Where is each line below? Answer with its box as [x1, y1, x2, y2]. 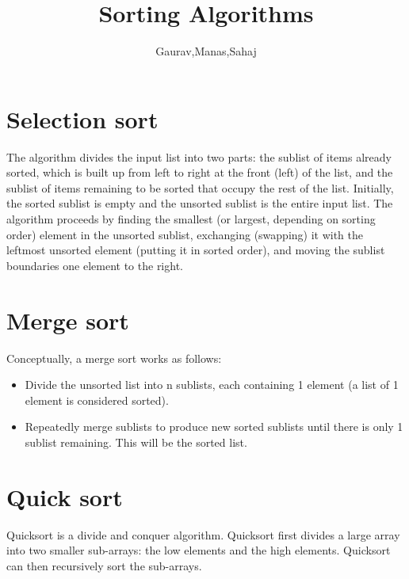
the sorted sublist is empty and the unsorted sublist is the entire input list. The [6, 195, 393, 211]
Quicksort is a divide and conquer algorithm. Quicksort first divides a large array [6, 526, 400, 543]
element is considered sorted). [25, 391, 169, 408]
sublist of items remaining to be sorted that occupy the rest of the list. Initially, [6, 179, 394, 196]
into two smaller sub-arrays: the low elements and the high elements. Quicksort [6, 542, 391, 558]
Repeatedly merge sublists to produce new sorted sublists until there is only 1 [25, 418, 403, 435]
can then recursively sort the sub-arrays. [6, 557, 202, 573]
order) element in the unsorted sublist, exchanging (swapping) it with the [6, 226, 364, 242]
